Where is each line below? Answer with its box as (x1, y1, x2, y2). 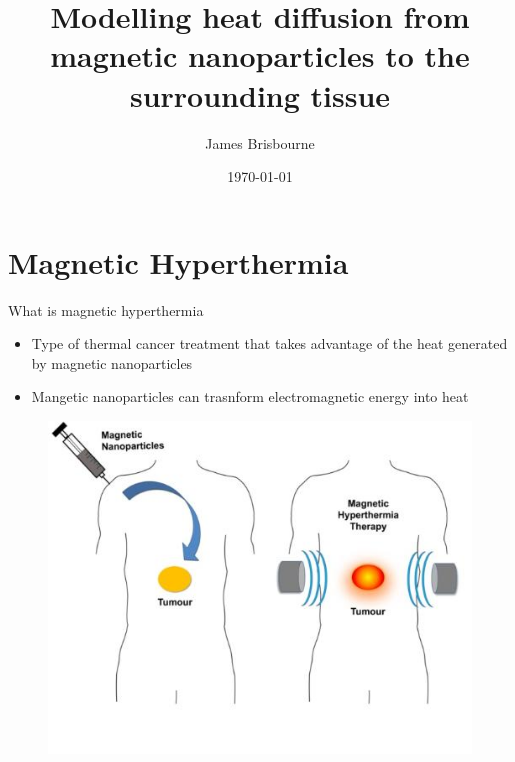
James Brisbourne (205, 132, 315, 153)
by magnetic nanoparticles (31, 352, 193, 373)
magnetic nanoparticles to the (50, 35, 470, 76)
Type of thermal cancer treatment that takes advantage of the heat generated (31, 333, 508, 354)
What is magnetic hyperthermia (8, 299, 204, 320)
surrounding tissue (129, 74, 391, 115)
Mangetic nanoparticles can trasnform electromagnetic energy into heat (31, 386, 469, 407)
